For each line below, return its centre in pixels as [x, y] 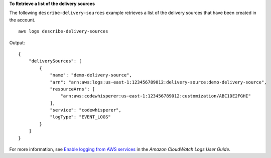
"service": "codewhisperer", [86, 110]
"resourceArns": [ [73, 89]
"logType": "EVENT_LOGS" [81, 117]
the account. [22, 19]
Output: [17, 42]
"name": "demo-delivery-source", [91, 75]
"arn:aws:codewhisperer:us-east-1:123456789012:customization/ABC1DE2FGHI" [156, 96]
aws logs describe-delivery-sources [63, 31]
